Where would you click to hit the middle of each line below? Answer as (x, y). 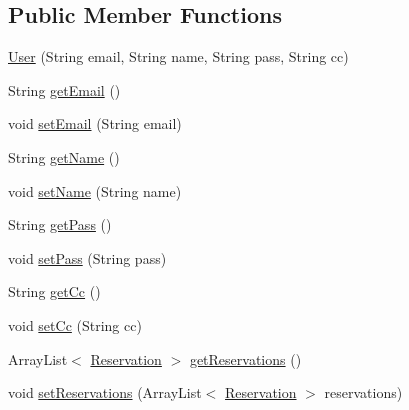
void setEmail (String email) (95, 123)
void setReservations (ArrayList (105, 392)
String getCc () (54, 291)
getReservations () (245, 358)
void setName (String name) (95, 190)
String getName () (64, 156)
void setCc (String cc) (75, 324)
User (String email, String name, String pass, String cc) (178, 56)
